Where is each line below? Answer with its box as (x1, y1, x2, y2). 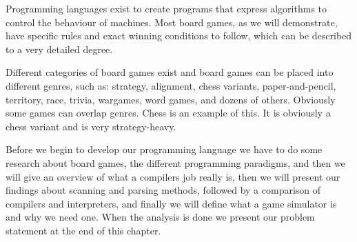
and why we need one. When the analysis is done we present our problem (6, 210, 315, 224)
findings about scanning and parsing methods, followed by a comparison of (6, 183, 321, 197)
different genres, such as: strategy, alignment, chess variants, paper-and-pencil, (6, 78, 336, 92)
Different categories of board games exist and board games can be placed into (6, 65, 334, 79)
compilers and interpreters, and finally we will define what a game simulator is (6, 196, 337, 210)
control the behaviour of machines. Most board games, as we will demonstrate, (6, 14, 338, 29)
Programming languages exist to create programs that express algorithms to (6, 1, 327, 15)
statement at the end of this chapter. (6, 223, 161, 237)
